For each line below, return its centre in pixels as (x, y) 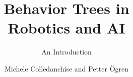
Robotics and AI (66, 28)
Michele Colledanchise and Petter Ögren (66, 68)
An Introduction (66, 52)
